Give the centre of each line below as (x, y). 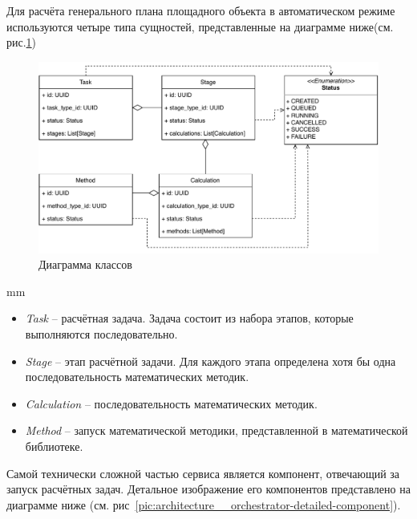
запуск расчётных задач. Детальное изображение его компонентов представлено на (208, 489)
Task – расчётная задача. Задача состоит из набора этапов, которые (189, 318)
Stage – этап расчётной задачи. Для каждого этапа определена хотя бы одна (211, 361)
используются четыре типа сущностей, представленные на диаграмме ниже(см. (200, 26)
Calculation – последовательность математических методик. (171, 403)
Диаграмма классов (85, 264)
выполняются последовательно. (101, 334)
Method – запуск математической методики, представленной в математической (217, 430)
